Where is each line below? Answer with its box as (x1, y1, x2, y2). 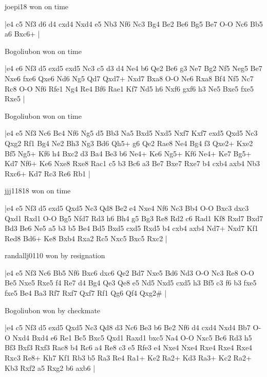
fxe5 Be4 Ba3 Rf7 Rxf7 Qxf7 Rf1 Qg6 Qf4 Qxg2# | (5, 288, 167, 298)
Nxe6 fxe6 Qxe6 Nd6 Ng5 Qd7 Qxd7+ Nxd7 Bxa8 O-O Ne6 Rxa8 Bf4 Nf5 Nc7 (5, 73, 254, 83)
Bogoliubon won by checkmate (5, 304, 101, 315)
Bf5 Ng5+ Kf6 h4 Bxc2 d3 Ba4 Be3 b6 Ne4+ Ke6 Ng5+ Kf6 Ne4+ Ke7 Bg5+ (5, 148, 252, 158)
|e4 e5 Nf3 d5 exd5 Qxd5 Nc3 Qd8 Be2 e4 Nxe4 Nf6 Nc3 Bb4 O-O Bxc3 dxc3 (5, 202, 249, 213)
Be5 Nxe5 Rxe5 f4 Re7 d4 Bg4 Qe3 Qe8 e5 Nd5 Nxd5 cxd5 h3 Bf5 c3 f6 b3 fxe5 (5, 277, 257, 288)
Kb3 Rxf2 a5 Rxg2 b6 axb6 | (5, 362, 96, 373)
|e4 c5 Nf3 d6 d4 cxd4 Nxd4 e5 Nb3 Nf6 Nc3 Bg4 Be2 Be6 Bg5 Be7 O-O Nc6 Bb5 (5, 18, 263, 29)
